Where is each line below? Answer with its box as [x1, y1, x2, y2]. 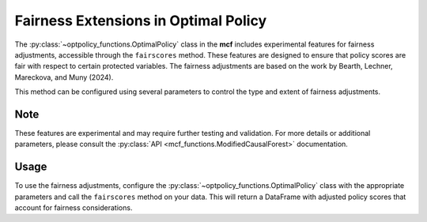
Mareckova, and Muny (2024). [14, 72, 114, 82]
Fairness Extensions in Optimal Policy [14, 12, 267, 29]
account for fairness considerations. [14, 203, 133, 213]
